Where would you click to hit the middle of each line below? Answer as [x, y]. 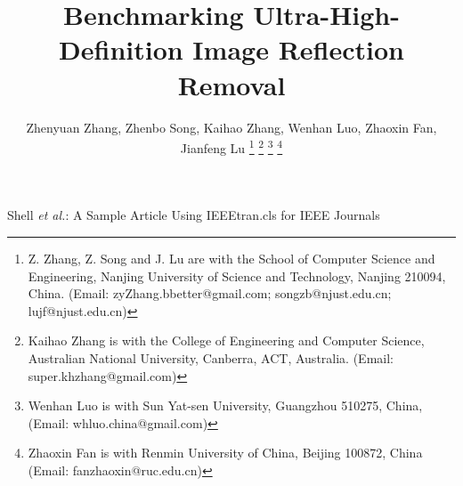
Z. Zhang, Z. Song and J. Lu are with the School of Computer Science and [231, 258]
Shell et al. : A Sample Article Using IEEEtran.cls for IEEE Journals [194, 215]
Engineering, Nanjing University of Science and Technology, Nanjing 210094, [237, 275]
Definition [121, 49]
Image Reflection [298, 49]
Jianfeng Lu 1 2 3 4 [231, 146]
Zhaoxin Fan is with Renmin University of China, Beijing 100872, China [225, 453]
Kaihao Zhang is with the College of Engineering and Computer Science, [226, 340]
